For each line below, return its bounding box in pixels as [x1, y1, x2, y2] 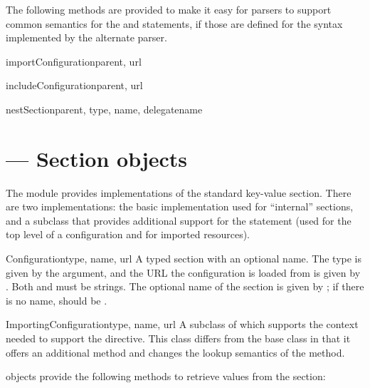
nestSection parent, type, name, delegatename [6, 101, 203, 116]
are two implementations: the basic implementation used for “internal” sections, [6, 199, 354, 214]
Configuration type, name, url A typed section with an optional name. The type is [6, 251, 361, 266]
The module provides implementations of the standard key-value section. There [6, 185, 351, 200]
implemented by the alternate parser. [6, 30, 167, 45]
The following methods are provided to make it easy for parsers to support [6, 2, 332, 16]
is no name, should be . [6, 292, 107, 307]
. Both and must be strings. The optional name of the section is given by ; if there [6, 279, 364, 294]
